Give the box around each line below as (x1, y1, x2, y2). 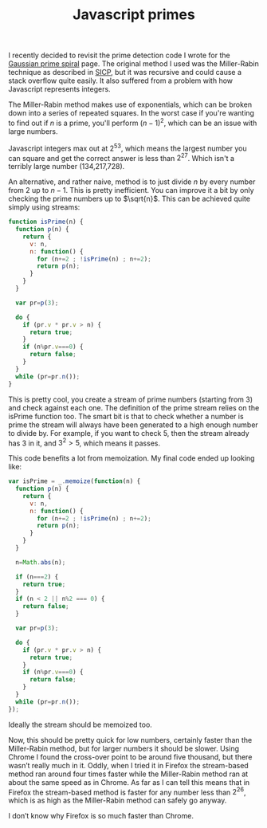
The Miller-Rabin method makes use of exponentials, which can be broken (8, 100, 253, 109)
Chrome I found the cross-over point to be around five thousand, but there (8, 751, 253, 762)
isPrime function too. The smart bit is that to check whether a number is (8, 411, 245, 421)
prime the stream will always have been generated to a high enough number (8, 420, 259, 430)
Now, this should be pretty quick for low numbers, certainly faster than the (8, 735, 253, 744)
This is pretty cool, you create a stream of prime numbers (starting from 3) (8, 394, 253, 404)
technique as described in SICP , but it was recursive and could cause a (8, 68, 241, 77)
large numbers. (8, 126, 58, 136)
